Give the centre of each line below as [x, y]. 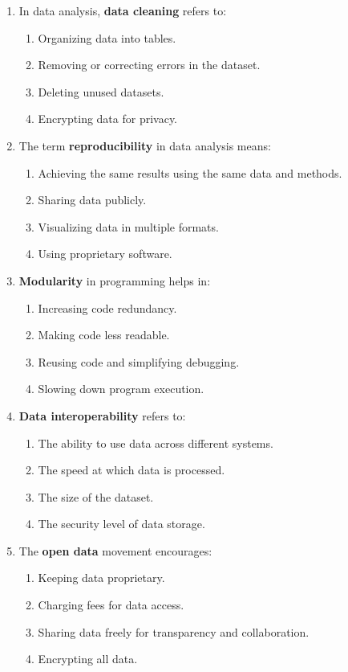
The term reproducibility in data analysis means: [145, 145]
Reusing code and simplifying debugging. [139, 361]
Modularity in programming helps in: [115, 280]
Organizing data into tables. [107, 37]
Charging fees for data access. [111, 605]
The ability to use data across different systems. [156, 443]
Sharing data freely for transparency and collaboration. [174, 631]
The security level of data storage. [121, 524]
